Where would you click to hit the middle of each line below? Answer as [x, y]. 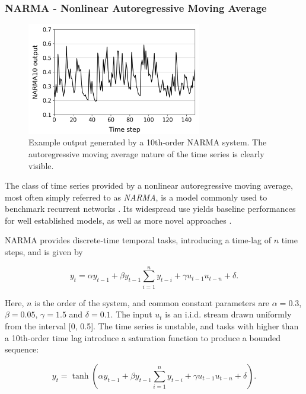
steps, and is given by [44, 252]
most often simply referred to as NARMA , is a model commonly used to [136, 197]
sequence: [22, 349]
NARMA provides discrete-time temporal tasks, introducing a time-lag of [138, 240]
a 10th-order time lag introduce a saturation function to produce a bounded [143, 337]
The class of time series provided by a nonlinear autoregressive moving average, [149, 185]
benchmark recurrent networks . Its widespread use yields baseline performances [150, 209]
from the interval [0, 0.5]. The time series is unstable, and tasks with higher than [152, 325]
